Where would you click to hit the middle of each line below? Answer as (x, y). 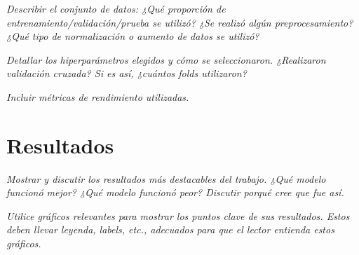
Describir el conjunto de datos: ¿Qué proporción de (116, 8)
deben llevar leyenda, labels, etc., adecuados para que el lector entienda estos (170, 229)
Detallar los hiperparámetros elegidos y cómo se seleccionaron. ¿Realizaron (166, 59)
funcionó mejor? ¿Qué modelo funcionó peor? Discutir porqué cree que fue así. (175, 192)
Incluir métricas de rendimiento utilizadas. (98, 96)
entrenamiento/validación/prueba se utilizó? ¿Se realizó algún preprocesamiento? (180, 22)
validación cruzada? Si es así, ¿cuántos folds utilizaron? (127, 73)
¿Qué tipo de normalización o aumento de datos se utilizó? (133, 36)
